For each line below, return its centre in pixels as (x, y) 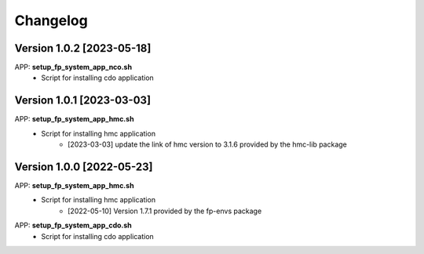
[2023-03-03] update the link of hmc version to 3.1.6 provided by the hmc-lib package (207, 144)
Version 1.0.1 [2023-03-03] (83, 101)
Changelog (51, 20)
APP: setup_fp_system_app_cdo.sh (73, 225)
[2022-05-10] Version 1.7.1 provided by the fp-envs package (165, 211)
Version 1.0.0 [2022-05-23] (84, 167)
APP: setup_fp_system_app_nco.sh (73, 67)
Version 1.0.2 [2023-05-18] (83, 48)
